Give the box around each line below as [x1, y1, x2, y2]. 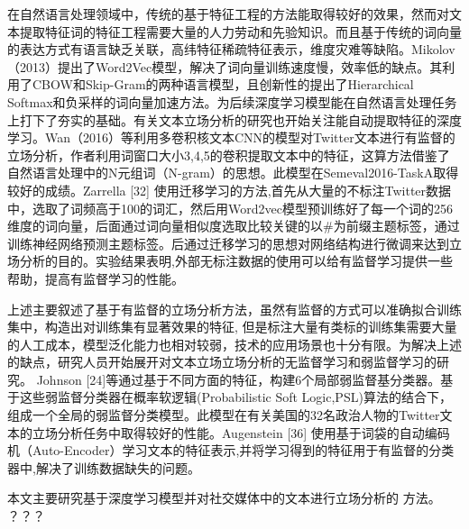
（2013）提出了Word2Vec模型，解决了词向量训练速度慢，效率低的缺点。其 [7, 57, 443, 76]
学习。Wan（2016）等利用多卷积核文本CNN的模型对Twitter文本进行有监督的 [7, 128, 455, 147]
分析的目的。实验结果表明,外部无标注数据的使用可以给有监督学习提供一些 [19, 251, 453, 270]
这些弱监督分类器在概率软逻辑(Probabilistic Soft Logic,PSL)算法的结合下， [19, 388, 452, 406]
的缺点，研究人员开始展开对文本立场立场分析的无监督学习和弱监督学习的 [7, 352, 437, 371]
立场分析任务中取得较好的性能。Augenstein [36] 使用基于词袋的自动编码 [32, 423, 450, 442]
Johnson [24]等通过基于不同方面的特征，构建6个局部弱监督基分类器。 [36, 369, 441, 388]
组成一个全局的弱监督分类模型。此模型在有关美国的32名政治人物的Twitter [7, 406, 440, 424]
